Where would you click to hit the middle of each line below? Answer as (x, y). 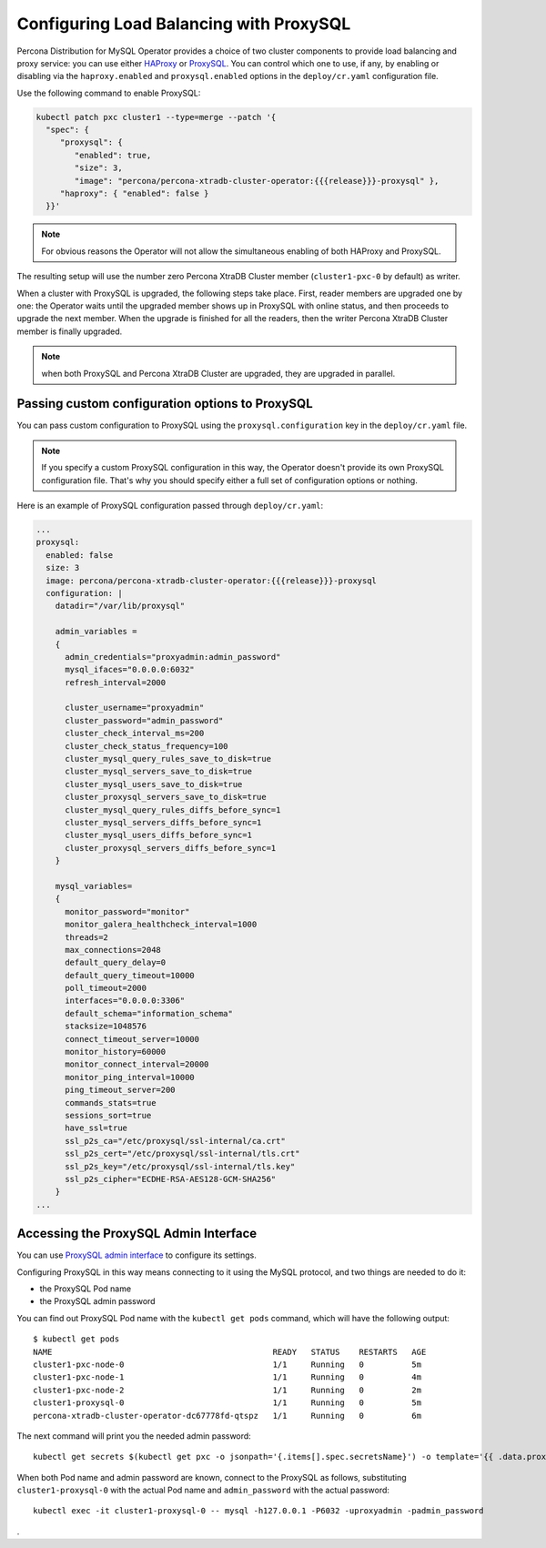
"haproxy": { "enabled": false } (134, 194)
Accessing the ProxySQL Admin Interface (137, 1234)
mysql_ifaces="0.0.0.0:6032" (130, 670)
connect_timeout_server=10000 (132, 1039)
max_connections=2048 (113, 950)
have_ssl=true (96, 1128)
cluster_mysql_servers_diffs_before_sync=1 (163, 822)
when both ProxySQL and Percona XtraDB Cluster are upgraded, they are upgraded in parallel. (218, 373)
